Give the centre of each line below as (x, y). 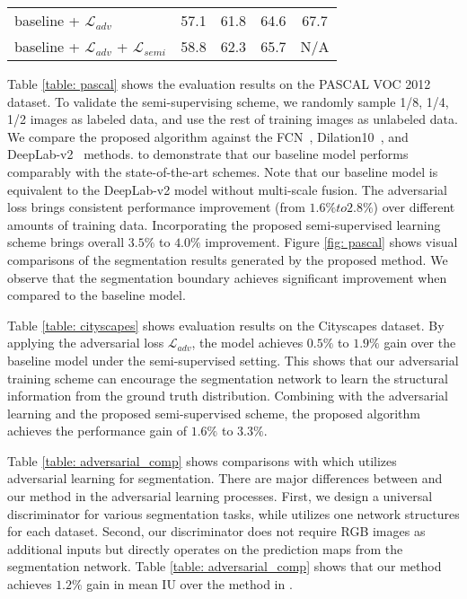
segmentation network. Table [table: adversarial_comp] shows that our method (225, 566)
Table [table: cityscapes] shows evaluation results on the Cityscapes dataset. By (226, 325)
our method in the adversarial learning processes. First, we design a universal (220, 496)
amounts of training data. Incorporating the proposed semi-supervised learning (224, 224)
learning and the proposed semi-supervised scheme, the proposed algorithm (214, 413)
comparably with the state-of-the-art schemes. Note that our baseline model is (223, 171)
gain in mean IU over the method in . (189, 584)
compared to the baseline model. (97, 295)
